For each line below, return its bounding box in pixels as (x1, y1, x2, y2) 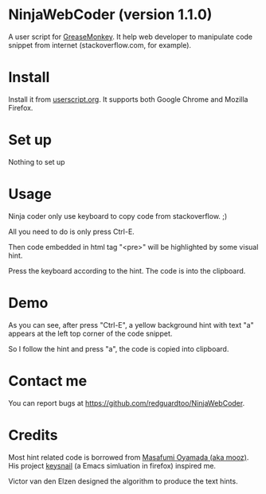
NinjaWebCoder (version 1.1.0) (8, 6, 213, 24)
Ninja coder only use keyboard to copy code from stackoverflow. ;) (8, 211, 228, 220)
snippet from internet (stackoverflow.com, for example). (8, 40, 192, 49)
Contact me (8, 371, 88, 390)
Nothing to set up (8, 157, 65, 166)
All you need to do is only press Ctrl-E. (8, 227, 135, 236)
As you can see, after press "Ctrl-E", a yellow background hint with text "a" (8, 320, 254, 329)
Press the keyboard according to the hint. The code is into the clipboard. (8, 266, 246, 275)
